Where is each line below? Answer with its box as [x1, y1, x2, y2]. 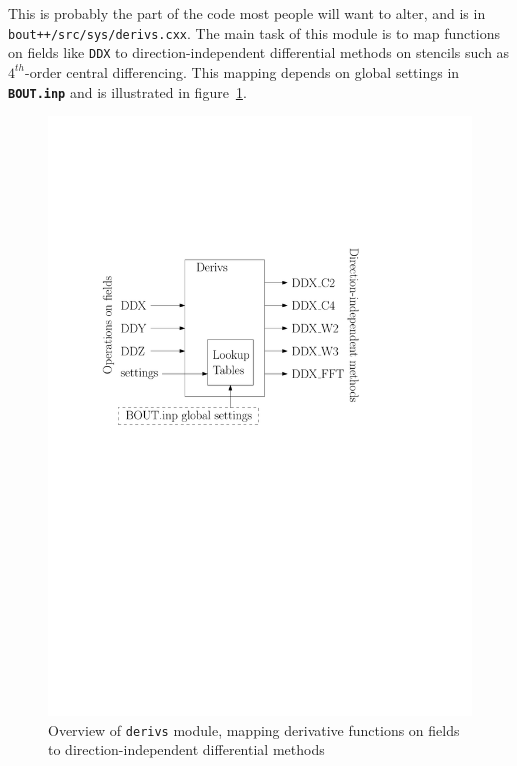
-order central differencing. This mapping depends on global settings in [24, 61, 460, 82]
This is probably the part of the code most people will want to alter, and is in [8, 3, 486, 23]
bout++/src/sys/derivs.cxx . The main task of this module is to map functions [8, 22, 500, 43]
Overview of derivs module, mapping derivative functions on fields [48, 719, 460, 740]
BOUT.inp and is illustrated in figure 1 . [8, 81, 247, 102]
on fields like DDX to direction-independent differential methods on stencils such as [8, 42, 510, 63]
